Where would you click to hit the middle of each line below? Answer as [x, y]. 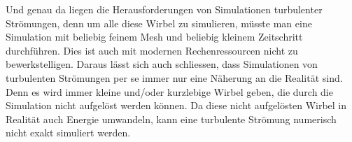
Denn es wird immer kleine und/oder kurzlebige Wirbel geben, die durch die [169, 91]
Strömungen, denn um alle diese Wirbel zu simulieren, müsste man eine [159, 23]
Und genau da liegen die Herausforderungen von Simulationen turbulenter [164, 9]
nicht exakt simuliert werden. [68, 133]
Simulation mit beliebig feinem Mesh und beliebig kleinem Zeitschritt [154, 37]
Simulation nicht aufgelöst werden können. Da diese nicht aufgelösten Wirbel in [176, 105]
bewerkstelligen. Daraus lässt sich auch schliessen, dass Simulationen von [162, 64]
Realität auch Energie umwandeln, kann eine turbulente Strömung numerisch [171, 119]
